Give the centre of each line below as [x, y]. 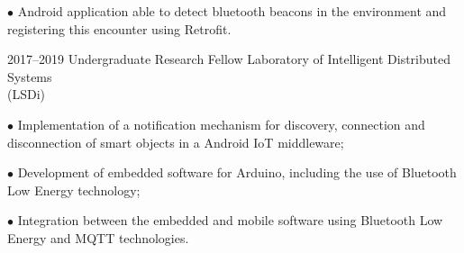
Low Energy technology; [74, 190]
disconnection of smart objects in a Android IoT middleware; [176, 142]
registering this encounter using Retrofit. [119, 28]
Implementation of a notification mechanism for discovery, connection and [221, 124]
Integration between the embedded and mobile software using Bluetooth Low [230, 220]
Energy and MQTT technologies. [98, 237]
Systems [30, 76]
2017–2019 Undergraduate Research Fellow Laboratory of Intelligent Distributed [229, 59]
